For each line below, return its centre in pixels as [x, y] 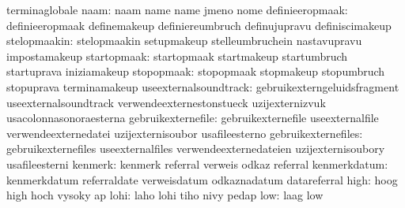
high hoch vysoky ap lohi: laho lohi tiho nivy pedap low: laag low [165, 195]
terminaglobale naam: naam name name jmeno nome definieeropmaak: [177, 9]
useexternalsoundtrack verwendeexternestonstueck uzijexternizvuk [166, 102]
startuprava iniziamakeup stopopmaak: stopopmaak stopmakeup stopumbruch [196, 71]
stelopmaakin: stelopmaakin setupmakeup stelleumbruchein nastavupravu [184, 41]
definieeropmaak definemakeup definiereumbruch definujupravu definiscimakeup [199, 25]
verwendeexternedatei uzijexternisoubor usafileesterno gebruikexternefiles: [185, 133]
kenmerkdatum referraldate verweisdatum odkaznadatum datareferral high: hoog [202, 179]
